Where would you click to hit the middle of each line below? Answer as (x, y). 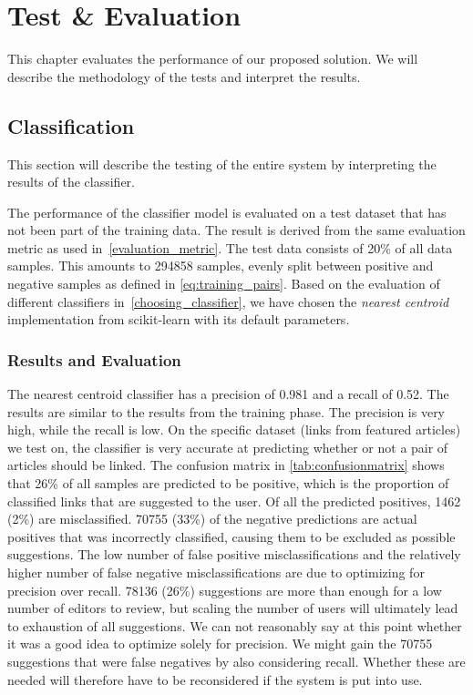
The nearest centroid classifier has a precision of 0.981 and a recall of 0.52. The (228, 394)
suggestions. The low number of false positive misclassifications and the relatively (234, 554)
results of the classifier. (71, 182)
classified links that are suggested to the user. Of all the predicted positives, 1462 (234, 501)
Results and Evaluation (94, 359)
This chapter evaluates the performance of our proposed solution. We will (213, 59)
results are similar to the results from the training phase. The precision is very (226, 411)
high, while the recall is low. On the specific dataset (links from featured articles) (234, 429)
